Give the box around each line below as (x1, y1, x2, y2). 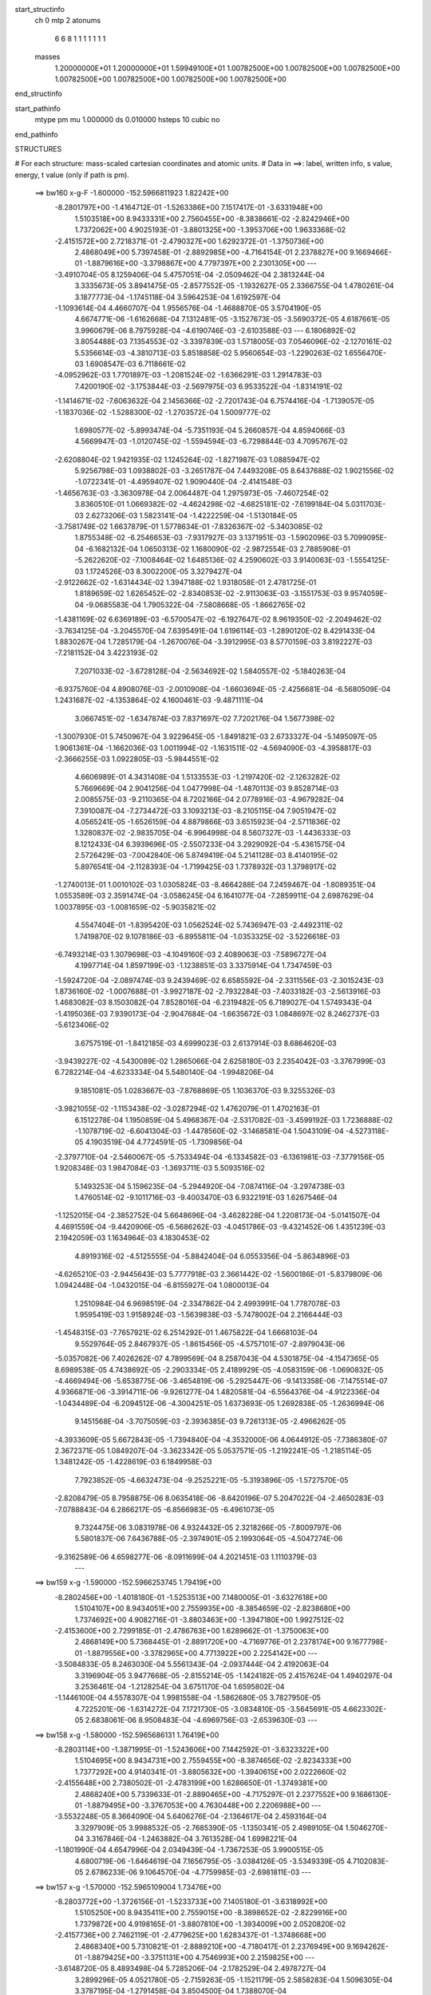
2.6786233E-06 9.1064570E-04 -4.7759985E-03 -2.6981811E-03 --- (85, 1867, 311, 1877)
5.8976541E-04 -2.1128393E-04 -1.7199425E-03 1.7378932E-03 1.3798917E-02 (74, 862, 337, 871)
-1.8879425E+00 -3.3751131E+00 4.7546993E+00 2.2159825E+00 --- (84, 1952, 315, 1962)
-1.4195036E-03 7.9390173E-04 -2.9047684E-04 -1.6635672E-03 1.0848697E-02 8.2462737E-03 (54, 1009, 380, 1018)
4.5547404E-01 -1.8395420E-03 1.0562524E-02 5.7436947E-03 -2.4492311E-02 (74, 920, 343, 930)
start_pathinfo (14, 104, 61, 113)
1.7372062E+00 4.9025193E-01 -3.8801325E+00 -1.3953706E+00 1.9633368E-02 (74, 225, 346, 235)
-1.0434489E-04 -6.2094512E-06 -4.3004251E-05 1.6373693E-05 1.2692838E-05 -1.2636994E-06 (54, 1398, 385, 1408)
